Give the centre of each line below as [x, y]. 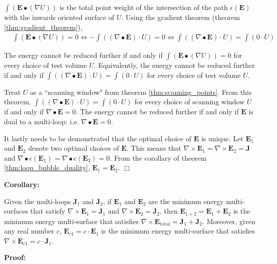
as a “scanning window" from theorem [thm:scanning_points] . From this [141, 92]
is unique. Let [222, 138]
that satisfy [48, 211]
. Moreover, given [229, 221]
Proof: [15, 257]
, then [169, 211]
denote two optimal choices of [74, 148]
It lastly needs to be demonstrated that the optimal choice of [98, 138]
